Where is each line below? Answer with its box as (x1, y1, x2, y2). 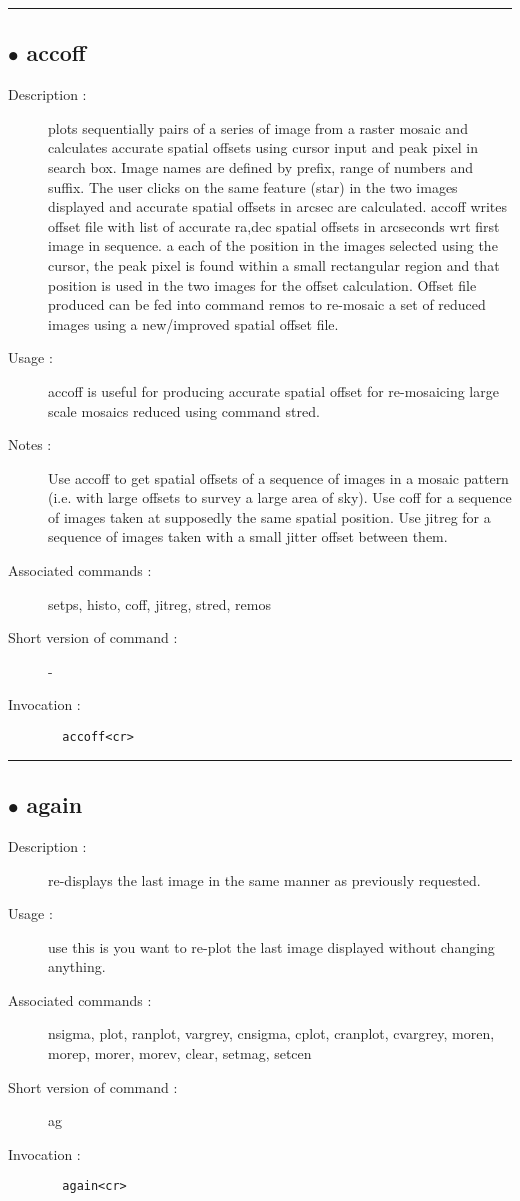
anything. (48, 956, 106, 977)
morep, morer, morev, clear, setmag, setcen (48, 1043, 312, 1064)
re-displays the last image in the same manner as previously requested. (48, 869, 481, 890)
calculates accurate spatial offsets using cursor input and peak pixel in (48, 137, 478, 158)
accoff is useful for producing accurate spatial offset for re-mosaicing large (48, 380, 499, 401)
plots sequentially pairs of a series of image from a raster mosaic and (48, 117, 468, 138)
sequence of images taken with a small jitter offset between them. (48, 526, 448, 547)
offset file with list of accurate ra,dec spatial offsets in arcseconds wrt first (48, 215, 500, 236)
